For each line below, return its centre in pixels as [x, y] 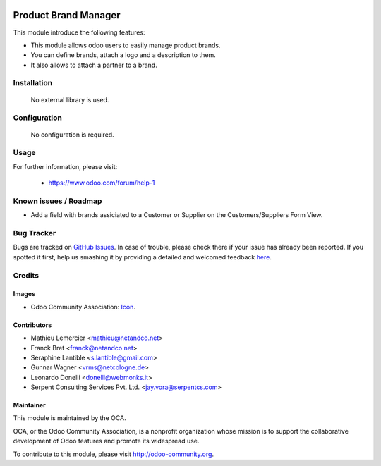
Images [24, 294]
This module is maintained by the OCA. [69, 418]
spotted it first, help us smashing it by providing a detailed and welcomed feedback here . [142, 257]
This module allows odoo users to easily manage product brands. [126, 45]
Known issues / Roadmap [58, 201]
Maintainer [29, 405]
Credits [26, 275]
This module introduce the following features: [79, 32]
